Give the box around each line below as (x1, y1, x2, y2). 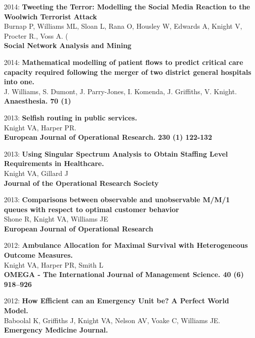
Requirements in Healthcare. (4, 158, 104, 169)
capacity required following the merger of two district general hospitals (4, 66, 252, 77)
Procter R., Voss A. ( (4, 30, 68, 41)
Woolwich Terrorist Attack (4, 11, 97, 21)
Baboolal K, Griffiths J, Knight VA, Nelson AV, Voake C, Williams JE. (4, 315, 220, 325)
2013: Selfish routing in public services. (4, 112, 137, 122)
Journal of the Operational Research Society (4, 177, 159, 188)
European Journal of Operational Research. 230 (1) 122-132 (4, 132, 212, 142)
